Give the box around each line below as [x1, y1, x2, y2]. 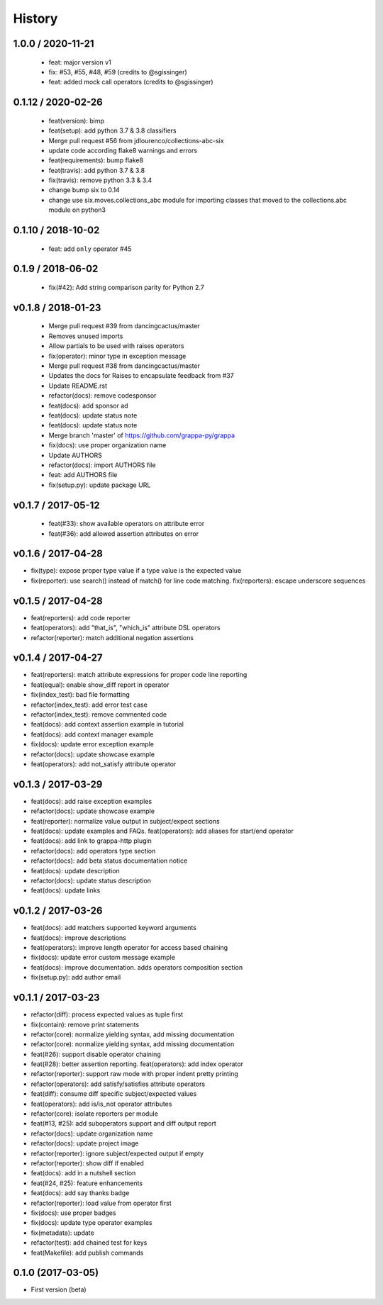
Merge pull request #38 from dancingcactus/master [48, 362, 200, 370]
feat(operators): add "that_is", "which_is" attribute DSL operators [30, 624, 221, 632]
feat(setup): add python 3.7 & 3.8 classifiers [48, 126, 177, 135]
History [13, 11, 58, 26]
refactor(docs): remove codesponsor [48, 391, 157, 400]
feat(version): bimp [48, 116, 104, 125]
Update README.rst [48, 381, 108, 390]
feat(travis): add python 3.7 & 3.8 [48, 166, 145, 174]
